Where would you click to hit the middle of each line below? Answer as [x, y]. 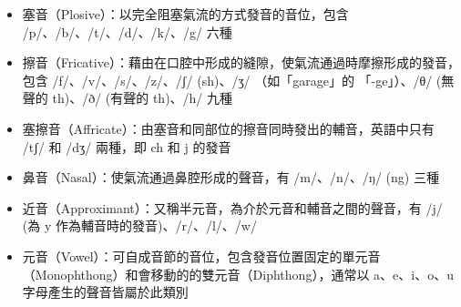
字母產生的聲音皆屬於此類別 [105, 292]
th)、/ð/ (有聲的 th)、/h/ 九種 [143, 98]
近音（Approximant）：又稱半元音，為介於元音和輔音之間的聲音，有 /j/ [232, 207]
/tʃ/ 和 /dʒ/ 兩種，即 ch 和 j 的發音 [127, 146]
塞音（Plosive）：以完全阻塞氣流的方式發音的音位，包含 [185, 14]
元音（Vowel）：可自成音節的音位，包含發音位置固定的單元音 [201, 256]
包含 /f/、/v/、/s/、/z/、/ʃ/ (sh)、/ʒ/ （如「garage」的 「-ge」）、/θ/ [227, 80]
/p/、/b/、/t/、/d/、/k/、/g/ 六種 [127, 31]
